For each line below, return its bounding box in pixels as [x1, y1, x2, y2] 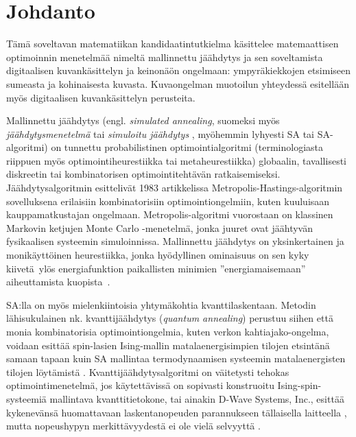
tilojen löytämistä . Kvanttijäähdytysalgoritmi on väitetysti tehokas [6, 364, 289, 379]
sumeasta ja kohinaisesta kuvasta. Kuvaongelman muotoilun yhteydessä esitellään [6, 76, 349, 91]
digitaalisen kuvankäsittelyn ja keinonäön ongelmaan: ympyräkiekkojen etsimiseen [6, 63, 351, 78]
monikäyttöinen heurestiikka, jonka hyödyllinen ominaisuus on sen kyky [6, 248, 309, 262]
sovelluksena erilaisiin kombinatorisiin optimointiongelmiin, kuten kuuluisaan [6, 193, 330, 208]
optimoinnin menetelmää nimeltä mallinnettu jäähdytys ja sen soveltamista [6, 49, 323, 64]
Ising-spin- [277, 378, 322, 392]
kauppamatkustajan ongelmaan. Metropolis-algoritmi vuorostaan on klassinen [6, 207, 333, 222]
